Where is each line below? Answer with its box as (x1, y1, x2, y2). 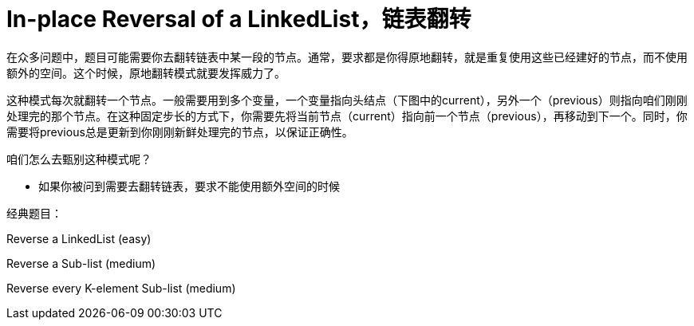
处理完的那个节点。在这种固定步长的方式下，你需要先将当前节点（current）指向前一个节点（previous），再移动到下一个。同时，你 (6, 108, 688, 123)
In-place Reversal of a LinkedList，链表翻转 (6, 6, 471, 33)
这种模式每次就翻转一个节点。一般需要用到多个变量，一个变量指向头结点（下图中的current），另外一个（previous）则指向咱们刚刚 (6, 92, 688, 107)
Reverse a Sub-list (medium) (6, 256, 156, 270)
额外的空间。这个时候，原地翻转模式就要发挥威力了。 (6, 65, 286, 80)
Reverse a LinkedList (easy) (6, 231, 152, 245)
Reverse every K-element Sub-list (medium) (6, 281, 236, 295)
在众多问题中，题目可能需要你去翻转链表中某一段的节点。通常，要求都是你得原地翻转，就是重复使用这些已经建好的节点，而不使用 (6, 49, 688, 64)
